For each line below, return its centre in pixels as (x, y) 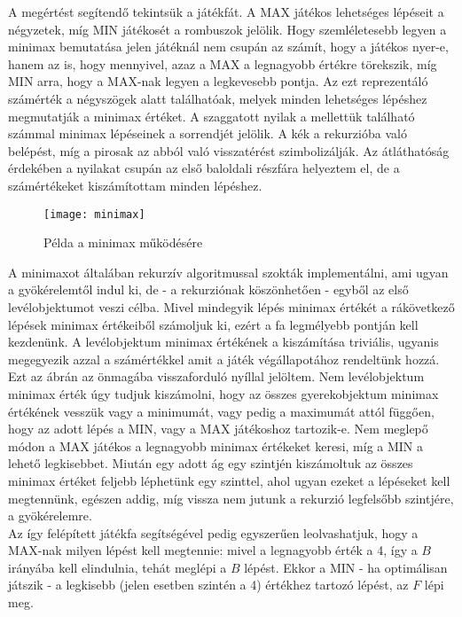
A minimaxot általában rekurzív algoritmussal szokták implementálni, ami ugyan (228, 272)
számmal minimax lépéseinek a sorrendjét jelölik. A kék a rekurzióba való (208, 133)
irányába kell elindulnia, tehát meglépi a (117, 567)
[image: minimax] (94, 214)
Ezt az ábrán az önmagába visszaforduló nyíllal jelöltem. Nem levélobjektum (216, 376)
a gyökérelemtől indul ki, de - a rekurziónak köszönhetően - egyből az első (208, 289)
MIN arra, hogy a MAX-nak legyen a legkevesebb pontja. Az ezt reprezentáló (218, 81)
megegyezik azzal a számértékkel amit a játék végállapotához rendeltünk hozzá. (224, 359)
